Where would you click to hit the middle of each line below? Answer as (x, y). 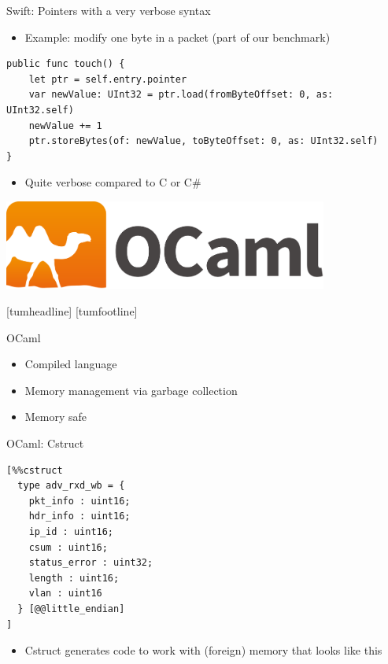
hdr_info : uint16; (79, 516)
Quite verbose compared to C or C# (113, 182)
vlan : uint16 (65, 594)
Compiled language (71, 364)
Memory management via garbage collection (131, 390)
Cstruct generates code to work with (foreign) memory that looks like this (203, 650)
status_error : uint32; (91, 563)
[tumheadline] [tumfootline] (72, 311)
